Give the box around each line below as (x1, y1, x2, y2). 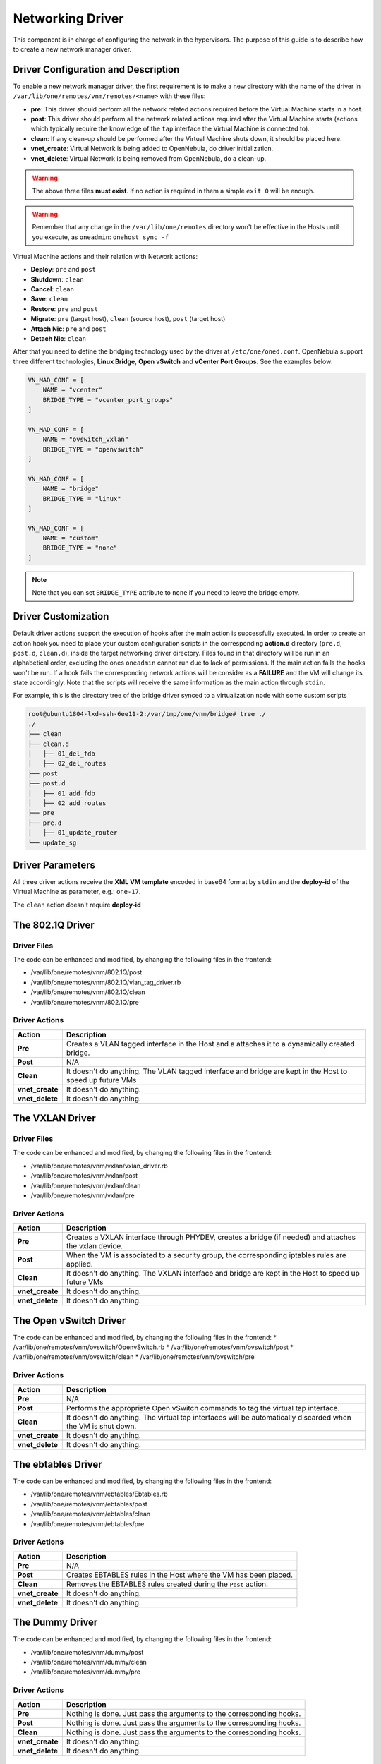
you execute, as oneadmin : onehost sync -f (32, 233, 169, 241)
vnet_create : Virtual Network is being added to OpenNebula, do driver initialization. (30, 145, 274, 153)
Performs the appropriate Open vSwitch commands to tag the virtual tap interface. (66, 1403, 340, 1413)
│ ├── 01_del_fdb (28, 750, 95, 758)
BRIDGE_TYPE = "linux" (42, 495, 121, 502)
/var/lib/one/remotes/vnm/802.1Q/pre (30, 998, 139, 1006)
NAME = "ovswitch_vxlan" (42, 435, 129, 444)
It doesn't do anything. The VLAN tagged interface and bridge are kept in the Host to (66, 1066, 348, 1076)
